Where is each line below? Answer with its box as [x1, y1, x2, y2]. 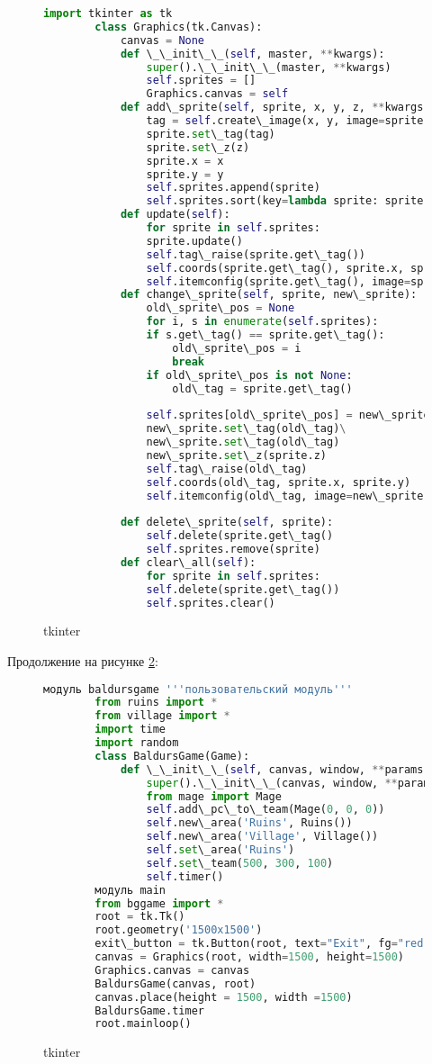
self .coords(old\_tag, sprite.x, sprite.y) [146, 475, 411, 489]
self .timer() [146, 870, 224, 883]
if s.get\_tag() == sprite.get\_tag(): [146, 329, 385, 341]
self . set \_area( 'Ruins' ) [146, 843, 295, 857]
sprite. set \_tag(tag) [146, 127, 275, 140]
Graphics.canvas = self [146, 87, 289, 101]
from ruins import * [94, 696, 218, 709]
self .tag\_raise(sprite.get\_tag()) [146, 248, 365, 261]
